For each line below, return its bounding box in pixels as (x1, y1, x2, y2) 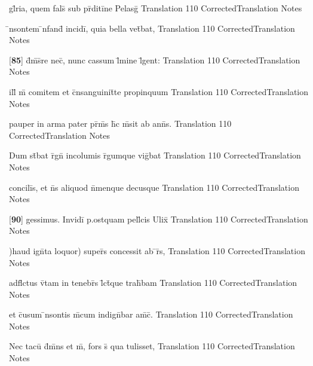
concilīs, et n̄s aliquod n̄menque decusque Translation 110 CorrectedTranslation (9, 181, 299, 193)
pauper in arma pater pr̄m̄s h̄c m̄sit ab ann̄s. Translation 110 (9, 117, 232, 130)
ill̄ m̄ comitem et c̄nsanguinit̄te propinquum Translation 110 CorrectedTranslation (9, 85, 309, 97)
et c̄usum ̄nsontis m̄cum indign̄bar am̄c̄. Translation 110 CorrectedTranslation (9, 308, 293, 321)
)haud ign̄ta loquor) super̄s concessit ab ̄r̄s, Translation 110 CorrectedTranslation (9, 244, 305, 257)
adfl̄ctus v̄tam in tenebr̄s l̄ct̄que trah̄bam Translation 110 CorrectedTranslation (9, 276, 297, 289)
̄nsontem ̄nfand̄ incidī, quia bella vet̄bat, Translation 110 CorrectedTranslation (9, 22, 295, 34)
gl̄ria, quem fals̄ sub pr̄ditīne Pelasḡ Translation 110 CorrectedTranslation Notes (9, 2, 302, 14)
